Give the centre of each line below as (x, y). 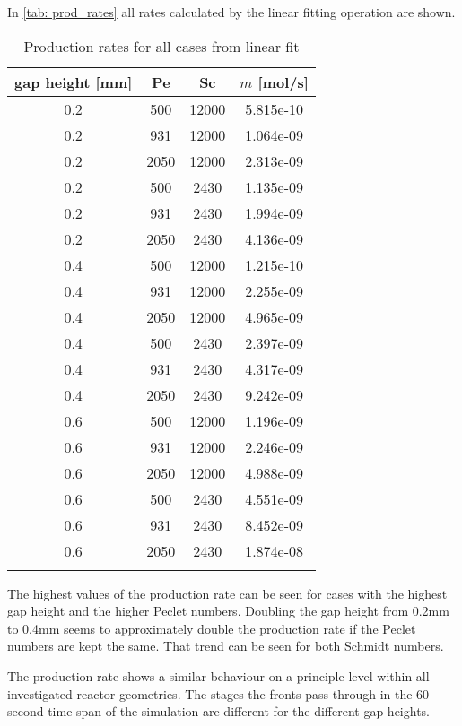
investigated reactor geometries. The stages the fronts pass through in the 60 (218, 693)
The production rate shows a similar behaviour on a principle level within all (218, 675)
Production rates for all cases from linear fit (161, 46)
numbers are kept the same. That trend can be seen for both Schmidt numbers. (226, 646)
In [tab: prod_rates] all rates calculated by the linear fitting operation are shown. (231, 12)
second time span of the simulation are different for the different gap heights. (219, 711)
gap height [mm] (74, 82)
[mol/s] (283, 82)
